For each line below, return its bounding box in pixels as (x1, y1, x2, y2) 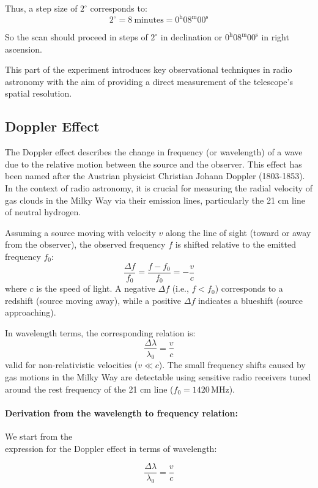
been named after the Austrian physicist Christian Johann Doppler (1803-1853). (5, 169, 305, 182)
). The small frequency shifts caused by (158, 358, 306, 371)
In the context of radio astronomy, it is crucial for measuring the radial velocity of (5, 182, 312, 194)
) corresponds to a (215, 282, 283, 295)
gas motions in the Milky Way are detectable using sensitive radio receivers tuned (5, 370, 311, 383)
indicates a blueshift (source (198, 294, 303, 306)
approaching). (5, 306, 56, 319)
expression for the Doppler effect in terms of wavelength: (5, 442, 217, 454)
